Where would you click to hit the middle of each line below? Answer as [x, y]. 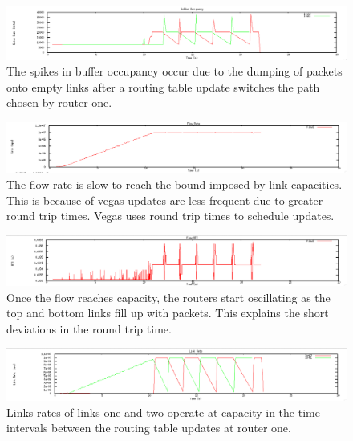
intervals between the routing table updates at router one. [149, 428]
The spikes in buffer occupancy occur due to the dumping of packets [174, 71]
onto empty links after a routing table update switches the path [163, 86]
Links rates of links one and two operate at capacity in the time [163, 412]
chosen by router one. [59, 102]
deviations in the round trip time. [89, 328]
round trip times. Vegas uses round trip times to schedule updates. [170, 216]
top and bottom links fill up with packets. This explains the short [168, 313]
